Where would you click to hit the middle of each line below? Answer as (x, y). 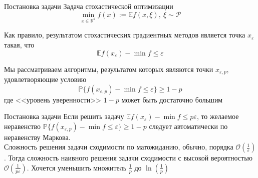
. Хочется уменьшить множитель (77, 167)
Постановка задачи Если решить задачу (64, 116)
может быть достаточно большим (172, 99)
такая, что (19, 44)
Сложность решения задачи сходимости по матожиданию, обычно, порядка (119, 147)
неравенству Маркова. (37, 137)
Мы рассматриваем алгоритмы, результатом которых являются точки (109, 69)
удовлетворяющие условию (45, 79)
